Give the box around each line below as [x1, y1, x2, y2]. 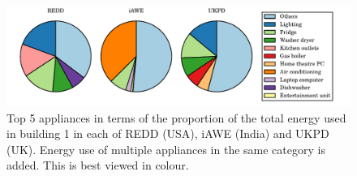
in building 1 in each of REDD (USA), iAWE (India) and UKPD [6, 125, 329, 142]
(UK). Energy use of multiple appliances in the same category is [6, 140, 325, 157]
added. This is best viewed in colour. [6, 157, 189, 174]
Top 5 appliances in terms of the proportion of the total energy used [6, 109, 346, 126]
